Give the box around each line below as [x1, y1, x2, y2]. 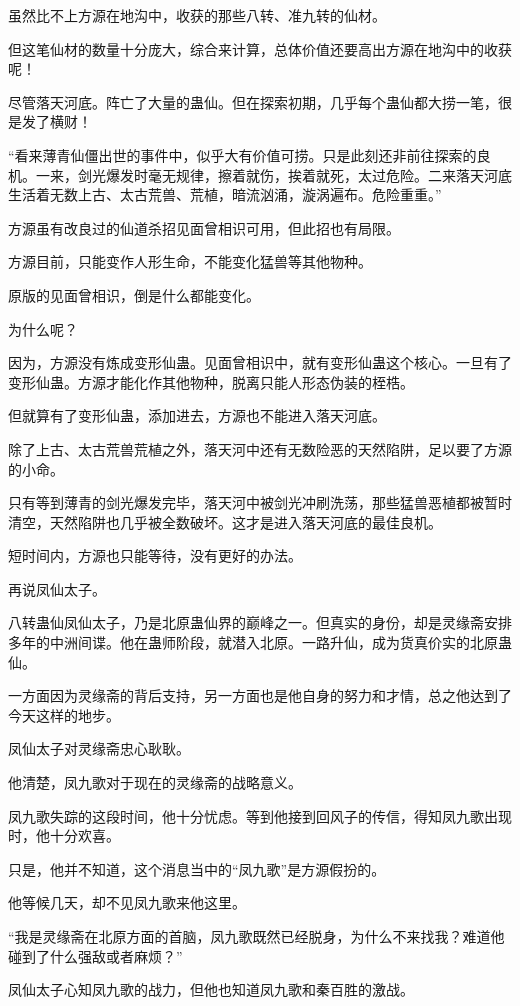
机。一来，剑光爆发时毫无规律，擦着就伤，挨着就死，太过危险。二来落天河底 [8, 164, 512, 185]
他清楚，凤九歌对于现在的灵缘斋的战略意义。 [8, 772, 302, 793]
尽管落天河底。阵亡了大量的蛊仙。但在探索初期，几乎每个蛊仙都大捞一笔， [8, 91, 498, 112]
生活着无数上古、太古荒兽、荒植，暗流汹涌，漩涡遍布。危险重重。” [8, 184, 442, 205]
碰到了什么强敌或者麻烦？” [8, 945, 183, 966]
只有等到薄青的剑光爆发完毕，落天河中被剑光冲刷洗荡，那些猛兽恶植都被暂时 [8, 492, 512, 513]
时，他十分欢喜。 [8, 825, 120, 846]
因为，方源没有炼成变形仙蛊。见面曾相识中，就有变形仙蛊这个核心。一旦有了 [8, 352, 512, 373]
